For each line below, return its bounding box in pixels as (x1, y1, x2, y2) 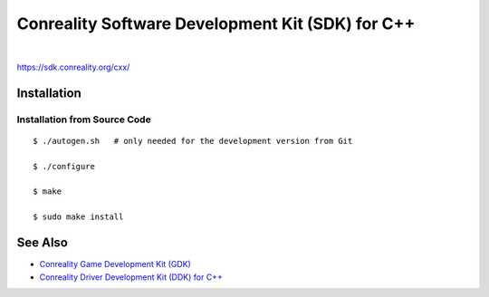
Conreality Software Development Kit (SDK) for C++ (16, 14, 416, 34)
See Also (16, 235, 68, 251)
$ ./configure (33, 161, 95, 171)
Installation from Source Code (16, 113, 151, 126)
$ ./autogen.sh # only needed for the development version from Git (33, 136, 353, 146)
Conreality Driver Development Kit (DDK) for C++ (39, 272, 224, 283)
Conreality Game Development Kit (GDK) (39, 259, 192, 270)
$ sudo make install (33, 212, 124, 222)
